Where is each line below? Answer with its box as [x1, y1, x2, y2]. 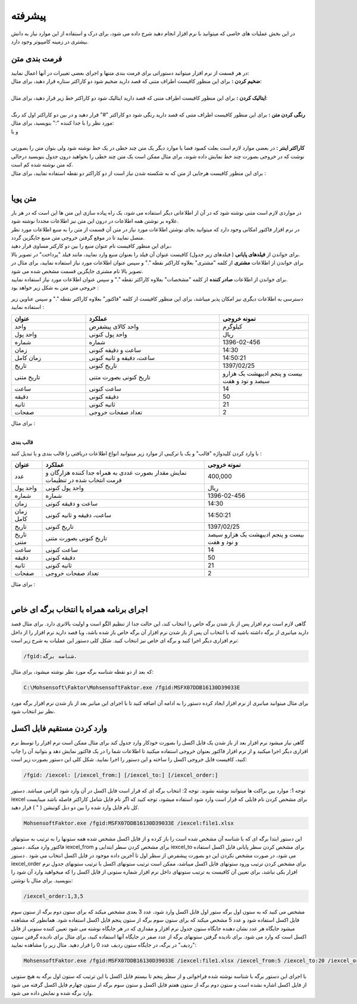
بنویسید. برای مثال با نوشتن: [11, 876, 73, 884]
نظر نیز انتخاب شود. [11, 708, 56, 715]
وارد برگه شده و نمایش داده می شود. [11, 990, 93, 997]
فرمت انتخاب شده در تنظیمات [45, 476, 122, 484]
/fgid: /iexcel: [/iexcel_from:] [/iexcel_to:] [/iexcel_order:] [23, 772, 218, 779]
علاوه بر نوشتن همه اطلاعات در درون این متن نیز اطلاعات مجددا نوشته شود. [11, 218, 179, 225]
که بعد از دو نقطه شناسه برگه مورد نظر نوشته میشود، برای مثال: [11, 668, 154, 675]
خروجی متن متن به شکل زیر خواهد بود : [11, 284, 99, 292]
